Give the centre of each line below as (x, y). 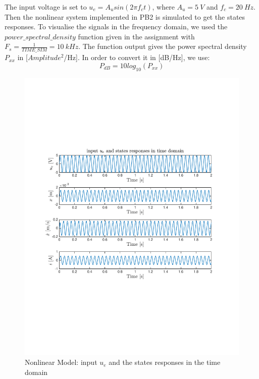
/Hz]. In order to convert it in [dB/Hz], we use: (137, 57)
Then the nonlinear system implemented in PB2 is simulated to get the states (125, 16)
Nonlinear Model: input (61, 362)
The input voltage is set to (46, 7)
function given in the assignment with (136, 36)
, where (163, 7)
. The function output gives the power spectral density (163, 46)
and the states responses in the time (165, 362)
